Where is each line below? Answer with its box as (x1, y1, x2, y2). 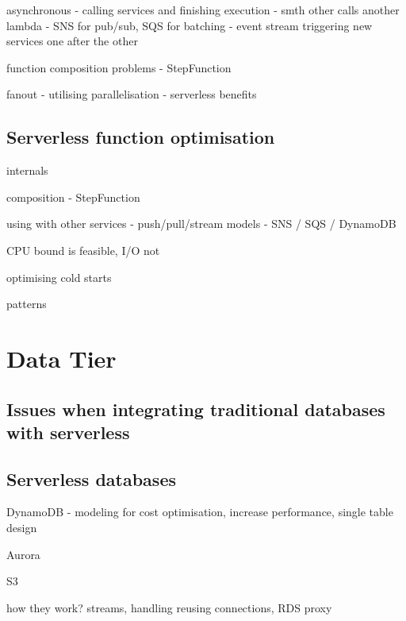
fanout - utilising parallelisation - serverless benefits (6, 86, 257, 102)
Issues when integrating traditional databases (6, 396, 385, 421)
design (6, 519, 37, 536)
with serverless (6, 419, 130, 444)
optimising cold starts (6, 268, 112, 285)
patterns (6, 295, 47, 312)
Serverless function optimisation (6, 125, 275, 149)
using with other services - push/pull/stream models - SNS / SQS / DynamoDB (6, 215, 396, 232)
